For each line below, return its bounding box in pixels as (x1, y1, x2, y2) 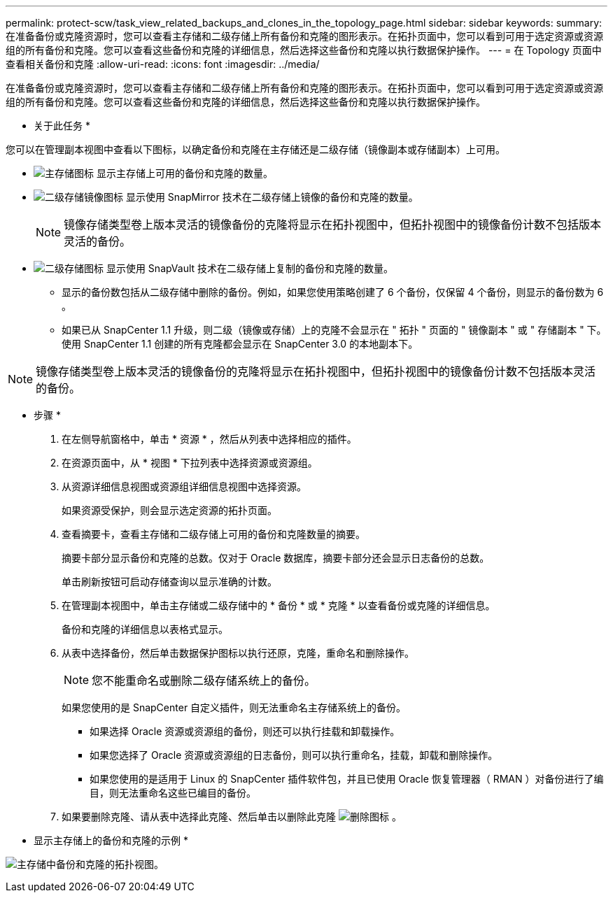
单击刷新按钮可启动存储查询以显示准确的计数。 (62, 576, 277, 587)
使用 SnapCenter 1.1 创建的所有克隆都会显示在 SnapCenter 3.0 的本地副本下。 (62, 338, 418, 350)
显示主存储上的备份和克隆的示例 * (34, 834, 188, 846)
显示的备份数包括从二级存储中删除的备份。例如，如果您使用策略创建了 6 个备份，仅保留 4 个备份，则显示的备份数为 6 (62, 286, 604, 298)
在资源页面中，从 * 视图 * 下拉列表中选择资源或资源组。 (62, 457, 318, 469)
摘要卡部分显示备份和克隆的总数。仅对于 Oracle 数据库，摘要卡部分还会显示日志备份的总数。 (62, 552, 490, 564)
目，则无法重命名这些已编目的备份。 (90, 787, 256, 799)
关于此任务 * (34, 120, 90, 131)
